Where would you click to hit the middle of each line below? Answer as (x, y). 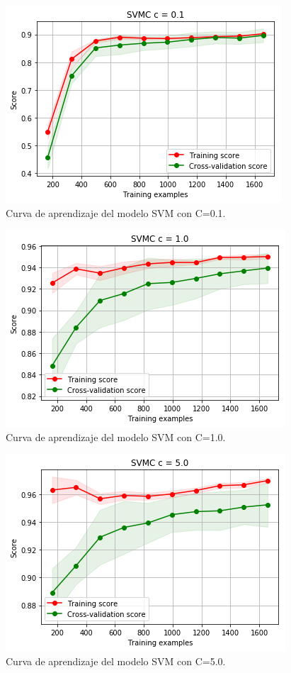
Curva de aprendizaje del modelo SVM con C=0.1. (116, 212)
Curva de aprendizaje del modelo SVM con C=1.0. (116, 436)
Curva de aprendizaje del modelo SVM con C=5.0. (116, 661)
